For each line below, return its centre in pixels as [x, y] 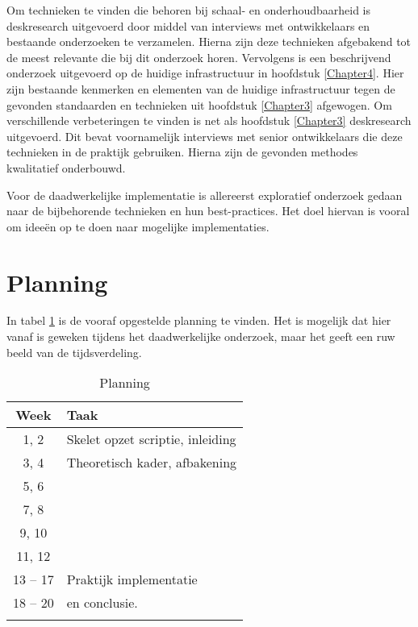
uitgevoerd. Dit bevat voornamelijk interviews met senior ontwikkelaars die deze [205, 136]
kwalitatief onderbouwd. [66, 167]
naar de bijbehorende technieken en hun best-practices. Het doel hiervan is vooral [208, 211]
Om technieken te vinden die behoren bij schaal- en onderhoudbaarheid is [189, 10]
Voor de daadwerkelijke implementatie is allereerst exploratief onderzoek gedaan [205, 195]
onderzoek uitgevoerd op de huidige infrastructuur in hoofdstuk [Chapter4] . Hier [205, 73]
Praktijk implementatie [132, 579]
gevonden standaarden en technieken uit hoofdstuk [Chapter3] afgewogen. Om [199, 104]
